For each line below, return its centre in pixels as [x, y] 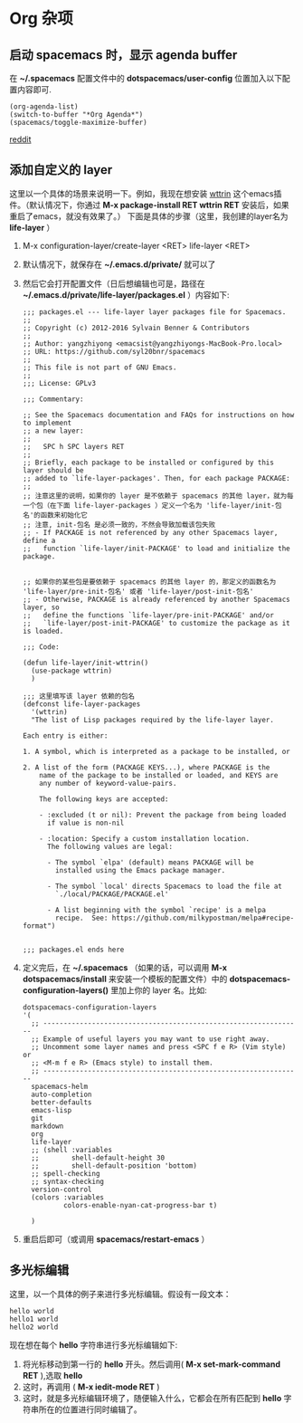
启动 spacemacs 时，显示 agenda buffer [123, 55]
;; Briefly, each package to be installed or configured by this [148, 463]
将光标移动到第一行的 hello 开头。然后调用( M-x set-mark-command [151, 1364]
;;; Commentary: [53, 399]
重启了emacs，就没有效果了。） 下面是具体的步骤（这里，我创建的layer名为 [149, 216]
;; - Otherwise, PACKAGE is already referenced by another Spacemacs [156, 599]
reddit [20, 139]
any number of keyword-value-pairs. [108, 783]
